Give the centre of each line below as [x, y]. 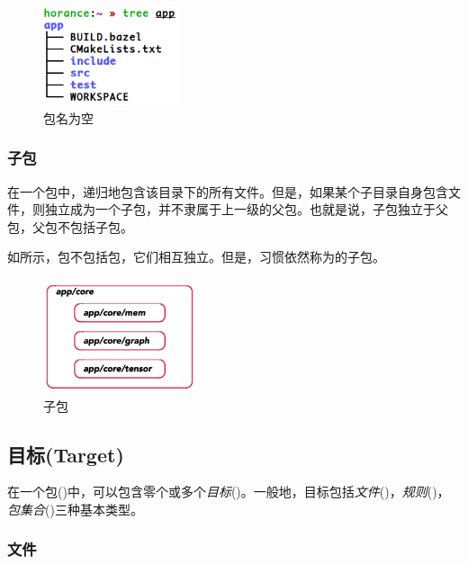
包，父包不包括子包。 [70, 226]
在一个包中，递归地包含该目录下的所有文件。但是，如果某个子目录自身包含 [228, 191]
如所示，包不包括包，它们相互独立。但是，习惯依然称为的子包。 [196, 257]
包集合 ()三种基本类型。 [75, 509]
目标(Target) [66, 454]
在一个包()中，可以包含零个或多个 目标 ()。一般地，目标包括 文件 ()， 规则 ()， [229, 492]
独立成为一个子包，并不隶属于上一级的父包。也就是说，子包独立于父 [246, 209]
